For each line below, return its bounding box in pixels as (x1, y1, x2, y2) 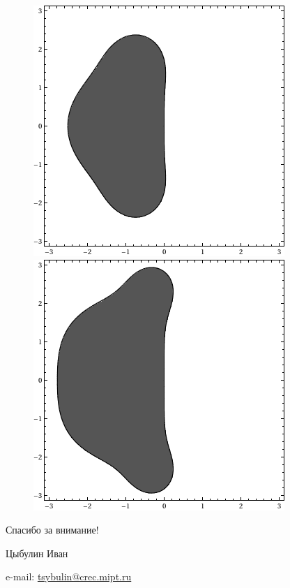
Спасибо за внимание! (6, 522, 99, 537)
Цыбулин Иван (6, 545, 68, 560)
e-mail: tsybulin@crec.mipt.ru (6, 569, 132, 584)
